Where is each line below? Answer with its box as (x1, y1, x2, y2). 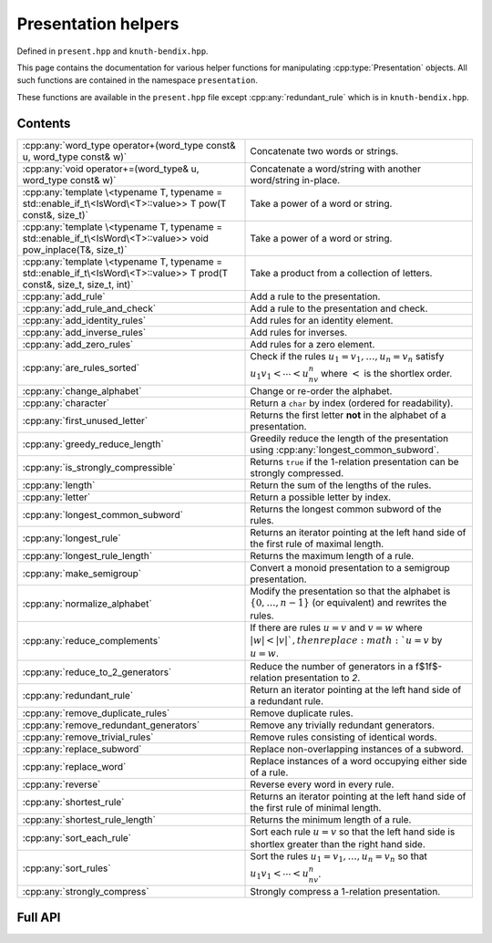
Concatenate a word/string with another (250, 162, 421, 175)
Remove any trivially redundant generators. (250, 719, 436, 731)
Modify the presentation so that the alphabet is (250, 585, 451, 597)
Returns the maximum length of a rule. (250, 550, 415, 563)
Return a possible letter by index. (250, 491, 392, 503)
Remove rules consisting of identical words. (250, 731, 437, 743)
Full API (16, 909, 61, 925)
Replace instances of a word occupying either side (250, 754, 467, 767)
